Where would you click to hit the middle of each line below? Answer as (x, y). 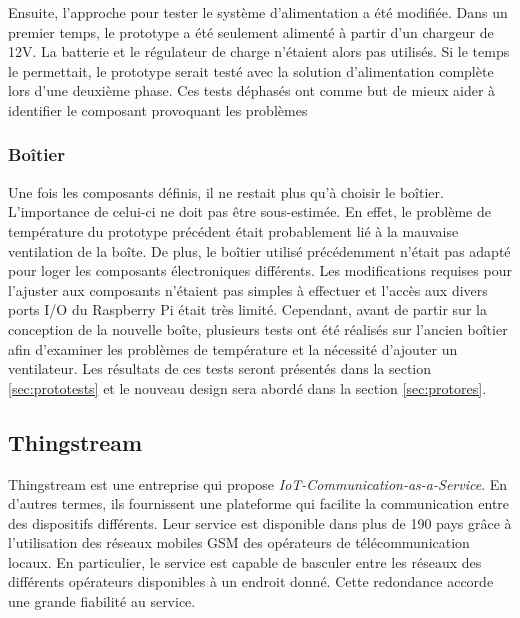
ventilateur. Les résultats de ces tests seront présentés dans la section (220, 368)
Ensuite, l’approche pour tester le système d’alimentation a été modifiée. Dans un (258, 12)
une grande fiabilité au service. (102, 601)
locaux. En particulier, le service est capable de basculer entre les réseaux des (245, 561)
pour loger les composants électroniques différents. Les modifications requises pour (260, 270)
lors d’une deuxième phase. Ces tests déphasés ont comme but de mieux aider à (252, 90)
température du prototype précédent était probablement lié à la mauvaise (233, 230)
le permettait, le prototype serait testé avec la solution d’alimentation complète (251, 70)
